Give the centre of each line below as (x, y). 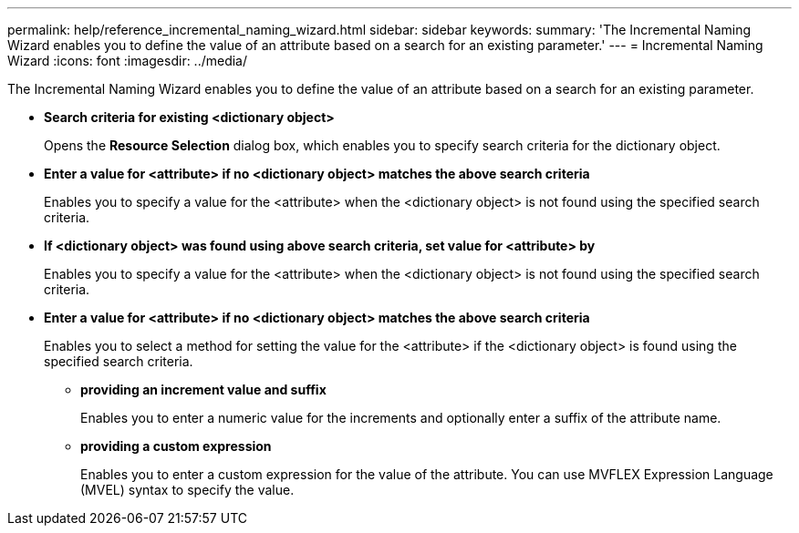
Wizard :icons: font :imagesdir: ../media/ (128, 61)
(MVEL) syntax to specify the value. (187, 490)
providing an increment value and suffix (203, 389)
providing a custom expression (176, 446)
